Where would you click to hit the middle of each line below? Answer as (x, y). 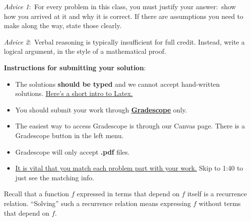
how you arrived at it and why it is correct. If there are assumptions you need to (124, 16)
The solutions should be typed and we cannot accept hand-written (118, 84)
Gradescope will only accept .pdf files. (72, 151)
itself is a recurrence (217, 194)
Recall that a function (37, 194)
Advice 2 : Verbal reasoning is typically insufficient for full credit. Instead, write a (124, 41)
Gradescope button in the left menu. (69, 135)
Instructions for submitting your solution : (75, 67)
